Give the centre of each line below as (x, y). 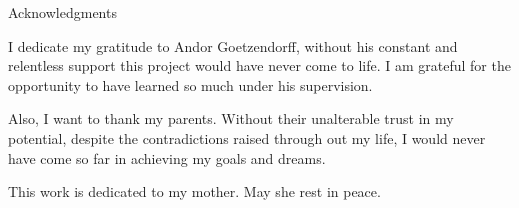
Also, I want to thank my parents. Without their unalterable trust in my (231, 118)
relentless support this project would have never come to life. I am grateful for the (259, 65)
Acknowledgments (62, 12)
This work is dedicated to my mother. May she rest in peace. (194, 191)
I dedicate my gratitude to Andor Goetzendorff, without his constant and (233, 45)
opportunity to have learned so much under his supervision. (190, 84)
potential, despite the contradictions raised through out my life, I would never (247, 137)
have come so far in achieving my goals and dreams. (167, 157)
